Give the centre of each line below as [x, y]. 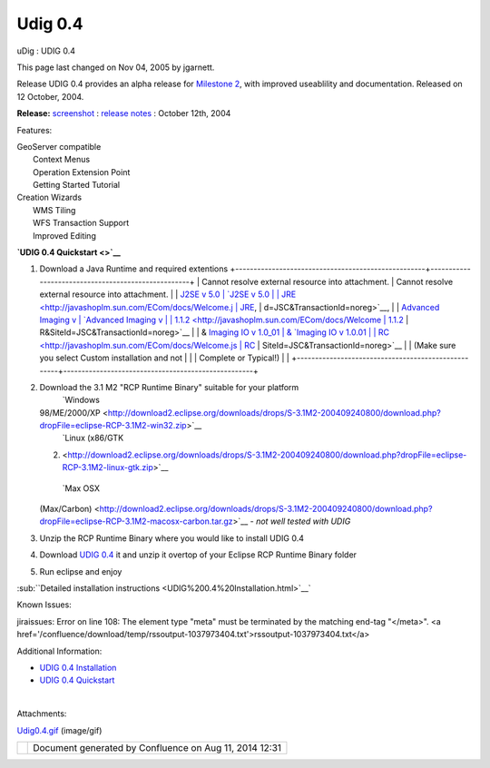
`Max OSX [81, 488]
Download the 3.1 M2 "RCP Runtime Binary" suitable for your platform [169, 387]
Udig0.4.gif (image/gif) [59, 730]
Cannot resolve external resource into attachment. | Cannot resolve [327, 281]
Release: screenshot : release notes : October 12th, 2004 [124, 113]
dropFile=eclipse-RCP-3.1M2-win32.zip [113, 426]
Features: [34, 130]
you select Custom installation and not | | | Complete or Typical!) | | [164, 358]
